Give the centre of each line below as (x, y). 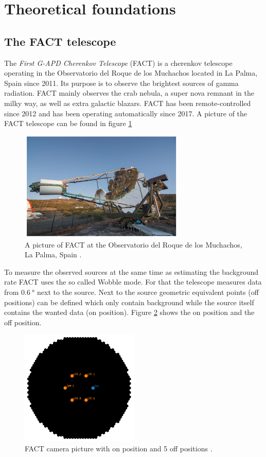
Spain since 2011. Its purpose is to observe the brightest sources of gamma (121, 83)
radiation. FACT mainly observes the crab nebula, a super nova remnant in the (129, 93)
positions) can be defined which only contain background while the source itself (129, 302)
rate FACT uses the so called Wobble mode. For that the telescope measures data (133, 282)
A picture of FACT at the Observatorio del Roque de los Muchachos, (134, 244)
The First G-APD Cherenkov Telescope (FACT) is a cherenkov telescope (118, 63)
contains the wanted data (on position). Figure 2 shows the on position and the (129, 312)
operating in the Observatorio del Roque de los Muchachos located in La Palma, (131, 73)
